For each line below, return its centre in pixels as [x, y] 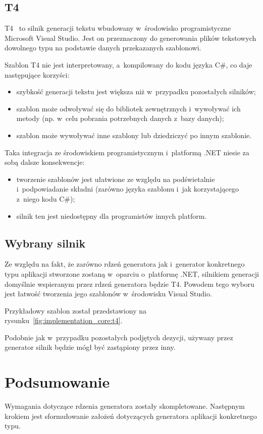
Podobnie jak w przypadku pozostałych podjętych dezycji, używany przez [119, 337]
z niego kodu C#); [46, 198]
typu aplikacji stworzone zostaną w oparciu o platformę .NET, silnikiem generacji [132, 273]
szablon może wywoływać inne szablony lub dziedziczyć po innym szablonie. [134, 135]
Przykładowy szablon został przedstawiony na [75, 310]
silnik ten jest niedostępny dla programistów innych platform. [112, 215]
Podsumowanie [57, 382]
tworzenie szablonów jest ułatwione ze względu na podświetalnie [116, 179]
